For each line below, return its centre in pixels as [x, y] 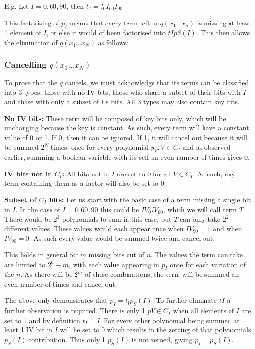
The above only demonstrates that [56, 300]
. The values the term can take [197, 254]
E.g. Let [17, 6]
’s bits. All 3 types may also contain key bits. [172, 101]
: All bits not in [86, 173]
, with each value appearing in [114, 264]
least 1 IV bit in [29, 330]
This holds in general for [41, 254]
